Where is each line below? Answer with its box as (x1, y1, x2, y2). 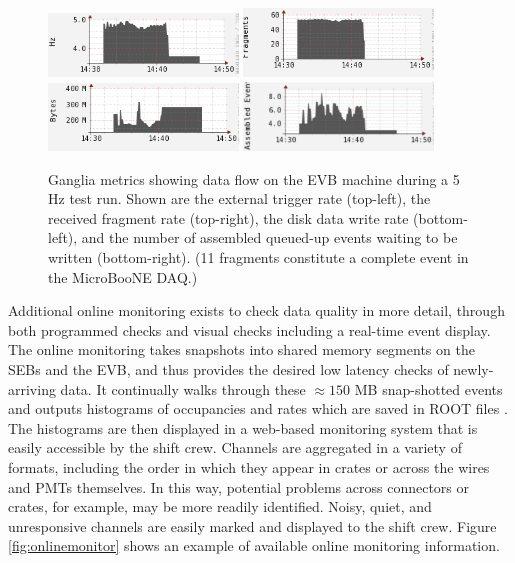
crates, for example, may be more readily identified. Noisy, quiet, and (8, 496, 432, 517)
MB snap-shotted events (354, 378, 503, 399)
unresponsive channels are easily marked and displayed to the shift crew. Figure (8, 515, 497, 536)
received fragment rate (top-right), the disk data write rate (48, 207, 409, 228)
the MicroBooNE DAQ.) (48, 266, 198, 287)
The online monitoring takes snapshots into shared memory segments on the (8, 339, 475, 360)
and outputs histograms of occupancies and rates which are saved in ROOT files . (8, 398, 508, 419)
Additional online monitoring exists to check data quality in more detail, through (8, 300, 505, 321)
